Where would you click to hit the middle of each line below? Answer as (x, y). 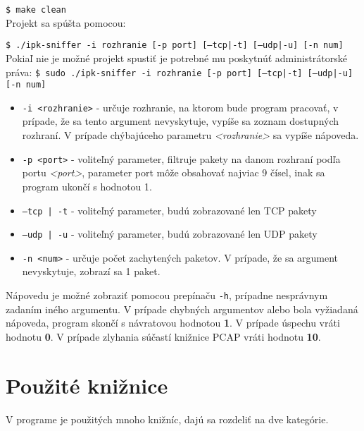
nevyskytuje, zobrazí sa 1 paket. (91, 271)
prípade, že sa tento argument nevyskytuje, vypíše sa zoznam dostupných (181, 121)
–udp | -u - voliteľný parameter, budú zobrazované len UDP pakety (170, 234)
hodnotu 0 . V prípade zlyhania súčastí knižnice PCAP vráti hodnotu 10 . (163, 336)
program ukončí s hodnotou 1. (87, 186)
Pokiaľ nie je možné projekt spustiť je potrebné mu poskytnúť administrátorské (176, 57)
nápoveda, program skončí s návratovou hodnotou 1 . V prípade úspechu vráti (173, 323)
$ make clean (36, 10)
